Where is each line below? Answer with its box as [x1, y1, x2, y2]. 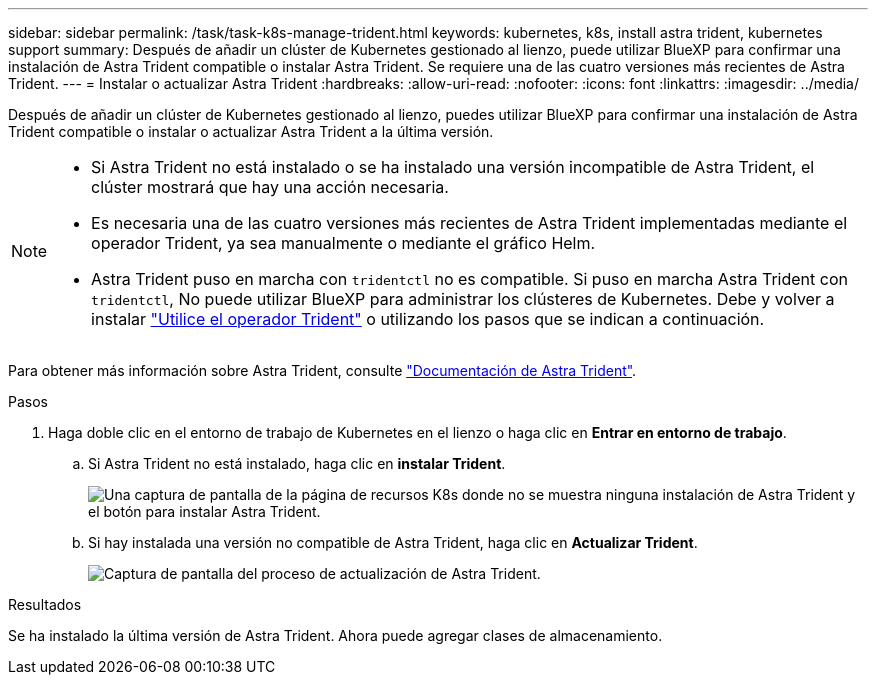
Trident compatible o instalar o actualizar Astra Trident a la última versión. [8, 123, 494, 140]
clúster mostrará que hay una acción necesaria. [91, 177, 449, 197]
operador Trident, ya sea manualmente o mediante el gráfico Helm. [91, 233, 596, 253]
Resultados [8, 596, 82, 613]
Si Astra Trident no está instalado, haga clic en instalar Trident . [88, 455, 506, 472]
